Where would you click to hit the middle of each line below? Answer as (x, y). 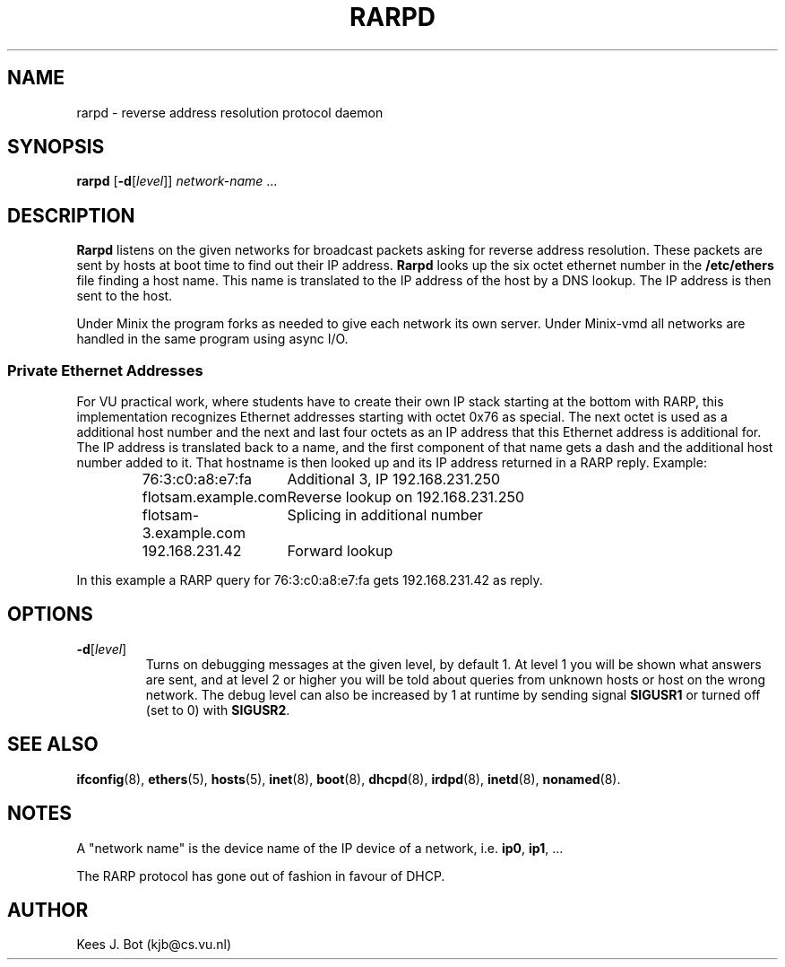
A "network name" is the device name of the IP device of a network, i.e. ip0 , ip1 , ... (320, 848)
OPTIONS (50, 614)
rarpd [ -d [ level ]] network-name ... (177, 181)
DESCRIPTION (71, 215)
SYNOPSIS (56, 147)
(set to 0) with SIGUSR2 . (218, 710)
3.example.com (194, 533)
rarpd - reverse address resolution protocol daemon (230, 112)
